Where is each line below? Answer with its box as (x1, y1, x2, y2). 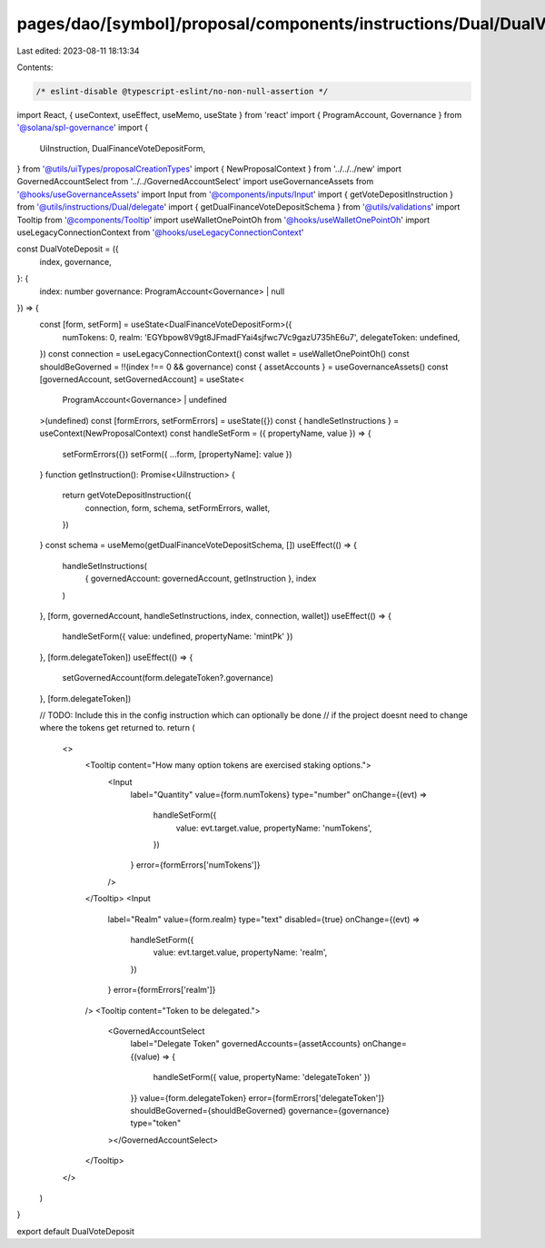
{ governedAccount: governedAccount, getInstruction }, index (84, 573, 317, 585)
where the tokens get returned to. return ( (39, 722, 195, 733)
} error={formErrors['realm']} (107, 985, 216, 996)
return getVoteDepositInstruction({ (62, 490, 192, 501)
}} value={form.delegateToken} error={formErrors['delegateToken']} (130, 1092, 385, 1103)
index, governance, (39, 256, 113, 267)
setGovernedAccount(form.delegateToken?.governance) (62, 673, 274, 683)
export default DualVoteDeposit (16, 1225, 135, 1236)
